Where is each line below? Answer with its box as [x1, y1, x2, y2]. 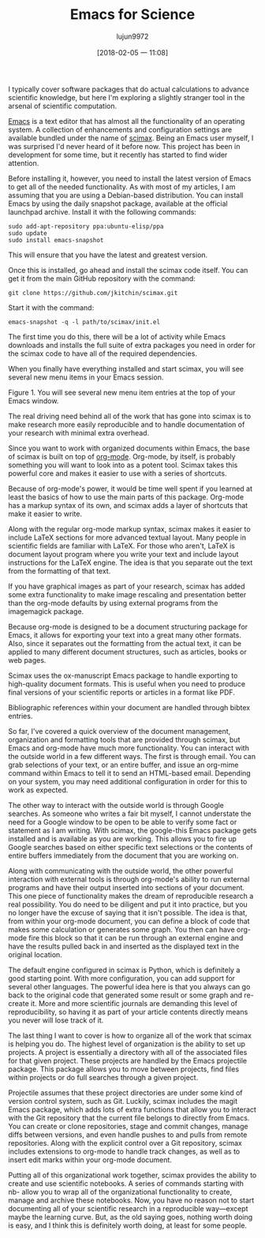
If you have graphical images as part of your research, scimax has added [8, 582, 246, 591]
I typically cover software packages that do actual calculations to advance [8, 84, 250, 94]
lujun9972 [116, 32, 149, 41]
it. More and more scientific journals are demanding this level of [30, 998, 238, 1008]
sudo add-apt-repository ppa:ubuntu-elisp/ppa [8, 223, 164, 230]
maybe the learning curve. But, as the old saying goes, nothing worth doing [8, 1212, 253, 1221]
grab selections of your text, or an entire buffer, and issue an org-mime [8, 760, 239, 769]
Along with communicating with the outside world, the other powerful [8, 866, 233, 875]
